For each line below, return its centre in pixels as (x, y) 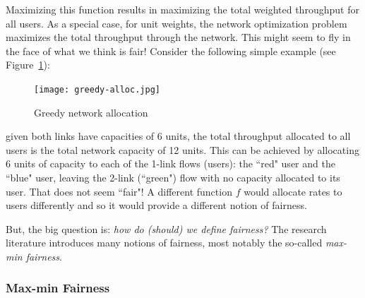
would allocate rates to (293, 191)
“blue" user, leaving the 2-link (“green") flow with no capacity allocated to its (173, 177)
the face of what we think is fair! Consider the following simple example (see (171, 50)
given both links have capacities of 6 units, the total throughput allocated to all (178, 136)
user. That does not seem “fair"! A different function (119, 191)
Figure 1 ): (28, 65)
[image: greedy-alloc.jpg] (97, 89)
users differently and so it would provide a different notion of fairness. (156, 205)
